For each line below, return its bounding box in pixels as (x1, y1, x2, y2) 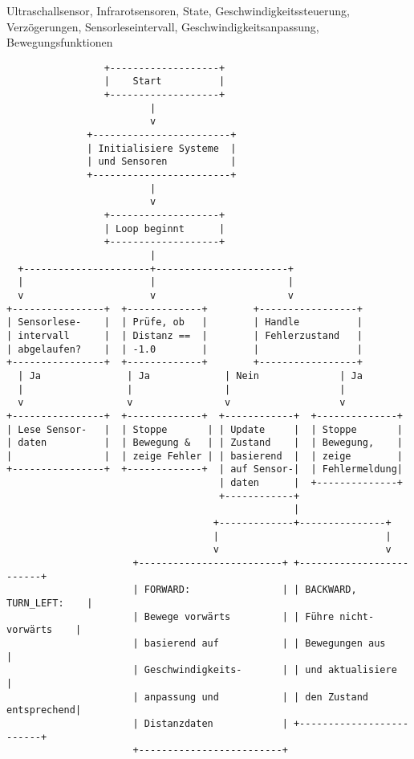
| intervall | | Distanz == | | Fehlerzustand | (6, 329, 363, 341)
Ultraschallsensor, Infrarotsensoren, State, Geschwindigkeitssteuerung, (6, 2, 350, 18)
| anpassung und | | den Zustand (132, 691, 369, 703)
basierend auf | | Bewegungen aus (144, 638, 386, 649)
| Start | (103, 75, 225, 88)
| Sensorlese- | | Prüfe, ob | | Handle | (6, 316, 363, 328)
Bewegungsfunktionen (6, 34, 113, 51)
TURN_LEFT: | (6, 598, 93, 610)
